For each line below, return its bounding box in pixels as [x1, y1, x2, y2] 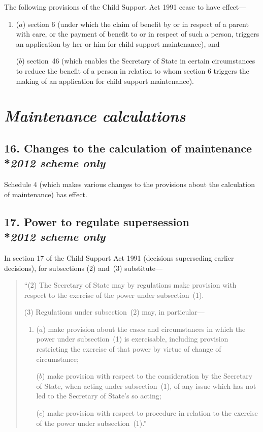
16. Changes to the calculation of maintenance [4, 140, 252, 156]
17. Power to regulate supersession [4, 213, 189, 229]
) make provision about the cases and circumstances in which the [43, 323, 246, 334]
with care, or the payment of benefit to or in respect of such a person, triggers [16, 28, 259, 39]
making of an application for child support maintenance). [16, 75, 194, 86]
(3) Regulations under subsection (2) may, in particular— [24, 306, 205, 317]
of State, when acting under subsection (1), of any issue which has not [36, 380, 256, 391]
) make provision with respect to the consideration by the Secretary [42, 371, 253, 381]
